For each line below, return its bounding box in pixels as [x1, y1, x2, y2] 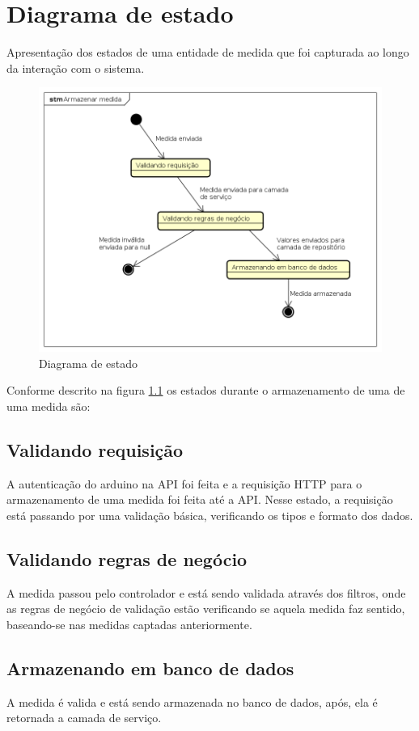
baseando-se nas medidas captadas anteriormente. [6, 615, 252, 632]
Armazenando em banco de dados [6, 655, 294, 680]
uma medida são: [6, 397, 91, 414]
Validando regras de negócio [6, 546, 248, 571]
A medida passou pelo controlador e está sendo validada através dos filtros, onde [6, 584, 406, 601]
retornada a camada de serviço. [6, 709, 162, 726]
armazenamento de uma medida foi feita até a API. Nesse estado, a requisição [6, 491, 393, 508]
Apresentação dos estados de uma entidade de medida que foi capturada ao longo [6, 44, 409, 61]
